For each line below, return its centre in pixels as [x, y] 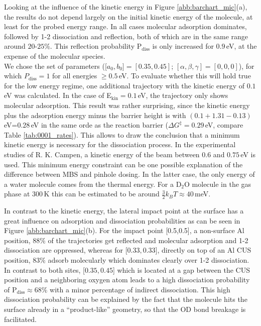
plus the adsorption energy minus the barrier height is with [95, 115]
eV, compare [224, 125]
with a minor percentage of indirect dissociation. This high [140, 289]
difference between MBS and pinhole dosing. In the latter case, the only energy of [129, 174]
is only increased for [183, 46]
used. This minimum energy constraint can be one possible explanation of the [123, 164]
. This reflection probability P [96, 46]
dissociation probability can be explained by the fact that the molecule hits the [126, 299]
